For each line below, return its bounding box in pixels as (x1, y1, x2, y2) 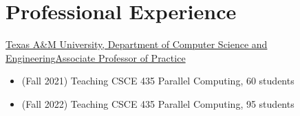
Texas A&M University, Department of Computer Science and (6, 37, 268, 51)
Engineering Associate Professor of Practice (6, 50, 186, 65)
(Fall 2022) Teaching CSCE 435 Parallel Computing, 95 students (21, 96, 294, 111)
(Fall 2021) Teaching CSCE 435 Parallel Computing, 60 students (21, 73, 294, 88)
